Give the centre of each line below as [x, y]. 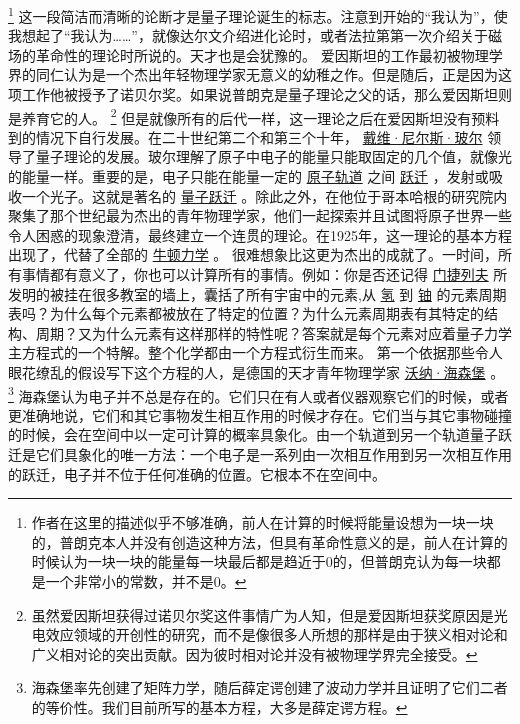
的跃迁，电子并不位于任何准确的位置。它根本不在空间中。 [197, 473]
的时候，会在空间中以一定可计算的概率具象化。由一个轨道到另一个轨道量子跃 [260, 434]
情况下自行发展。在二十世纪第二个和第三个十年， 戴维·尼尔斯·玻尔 [259, 136]
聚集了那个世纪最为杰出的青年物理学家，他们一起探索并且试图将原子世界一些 [260, 215]
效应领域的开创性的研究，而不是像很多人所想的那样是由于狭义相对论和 [276, 634]
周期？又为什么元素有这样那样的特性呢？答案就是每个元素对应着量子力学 [273, 332]
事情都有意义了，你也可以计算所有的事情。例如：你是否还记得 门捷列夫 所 [264, 274]
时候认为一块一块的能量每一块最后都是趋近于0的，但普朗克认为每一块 [259, 561]
